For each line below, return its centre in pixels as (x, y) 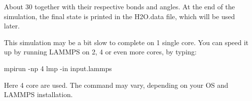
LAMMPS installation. (38, 94)
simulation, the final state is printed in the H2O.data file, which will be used (120, 16)
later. (12, 26)
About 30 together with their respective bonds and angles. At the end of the (120, 6)
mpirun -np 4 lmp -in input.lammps (58, 68)
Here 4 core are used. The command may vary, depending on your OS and (116, 85)
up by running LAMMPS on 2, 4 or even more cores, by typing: (100, 52)
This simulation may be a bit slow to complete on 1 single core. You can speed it (126, 42)
